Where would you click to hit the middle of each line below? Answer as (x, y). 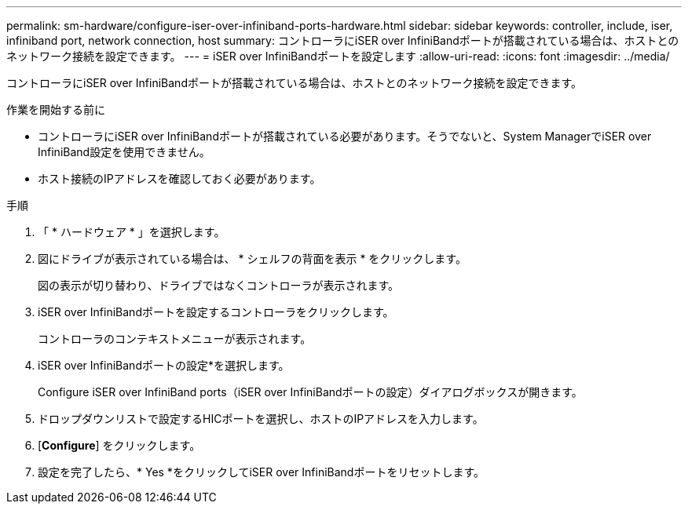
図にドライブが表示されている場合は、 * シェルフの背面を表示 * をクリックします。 (252, 259)
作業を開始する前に (56, 109)
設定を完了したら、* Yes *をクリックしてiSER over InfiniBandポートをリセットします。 (262, 472)
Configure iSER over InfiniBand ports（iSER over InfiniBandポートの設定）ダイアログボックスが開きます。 (310, 392)
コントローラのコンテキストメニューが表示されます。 (175, 339)
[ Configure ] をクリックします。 (119, 445)
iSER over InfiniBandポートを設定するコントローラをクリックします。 (216, 312)
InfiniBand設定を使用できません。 (124, 152)
